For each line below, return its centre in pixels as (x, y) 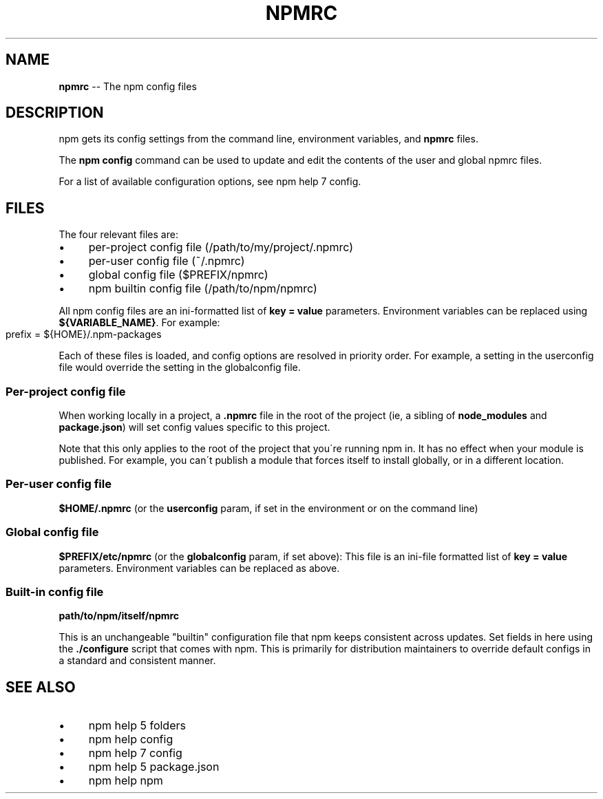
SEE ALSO (41, 687)
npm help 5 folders (137, 726)
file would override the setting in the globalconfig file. (180, 367)
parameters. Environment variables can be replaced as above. (199, 568)
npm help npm (126, 781)
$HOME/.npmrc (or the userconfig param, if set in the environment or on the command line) (268, 508)
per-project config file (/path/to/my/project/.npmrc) (221, 247)
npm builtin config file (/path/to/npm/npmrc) (203, 289)
